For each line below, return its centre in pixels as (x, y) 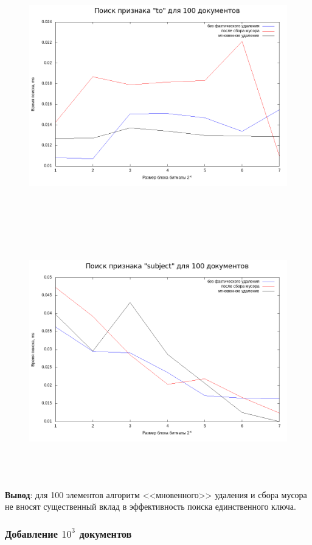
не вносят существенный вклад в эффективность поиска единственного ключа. (151, 506)
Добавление (31, 533)
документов (106, 533)
